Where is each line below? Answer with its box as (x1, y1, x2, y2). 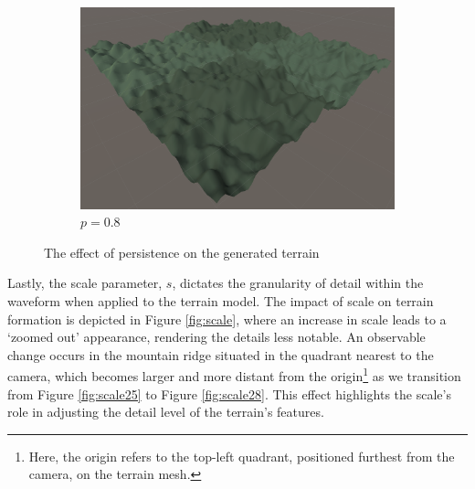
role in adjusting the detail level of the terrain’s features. (7, 402, 324, 421)
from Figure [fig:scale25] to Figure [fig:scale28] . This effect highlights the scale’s (7, 384, 451, 403)
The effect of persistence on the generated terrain (44, 242, 320, 261)
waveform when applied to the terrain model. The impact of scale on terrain (7, 292, 434, 311)
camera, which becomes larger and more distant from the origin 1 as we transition (7, 364, 461, 386)
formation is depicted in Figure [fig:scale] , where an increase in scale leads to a (7, 309, 447, 328)
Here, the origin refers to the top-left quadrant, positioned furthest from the (28, 446, 455, 465)
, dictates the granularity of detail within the (172, 273, 424, 292)
